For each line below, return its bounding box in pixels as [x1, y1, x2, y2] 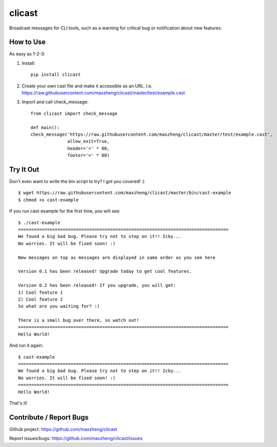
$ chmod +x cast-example [18, 197, 79, 203]
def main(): [30, 125, 60, 130]
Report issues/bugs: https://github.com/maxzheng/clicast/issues [9, 436, 143, 442]
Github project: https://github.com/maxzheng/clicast [9, 426, 117, 432]
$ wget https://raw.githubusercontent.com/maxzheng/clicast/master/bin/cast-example [18, 190, 232, 196]
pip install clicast [30, 72, 81, 77]
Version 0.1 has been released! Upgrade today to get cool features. [18, 268, 192, 274]
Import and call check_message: [21, 99, 89, 105]
